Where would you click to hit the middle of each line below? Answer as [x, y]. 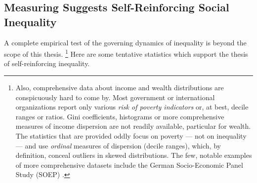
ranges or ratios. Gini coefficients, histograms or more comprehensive [120, 116]
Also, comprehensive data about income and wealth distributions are [120, 88]
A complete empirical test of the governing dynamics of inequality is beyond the [125, 42]
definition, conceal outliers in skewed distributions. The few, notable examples [134, 155]
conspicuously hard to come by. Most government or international [115, 97]
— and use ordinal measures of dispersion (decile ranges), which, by [118, 145]
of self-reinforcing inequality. [47, 63]
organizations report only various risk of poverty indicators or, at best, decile [132, 107]
